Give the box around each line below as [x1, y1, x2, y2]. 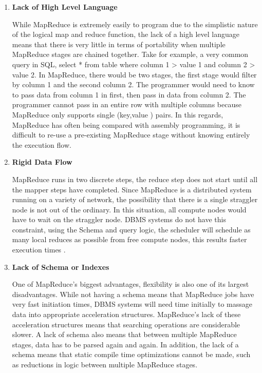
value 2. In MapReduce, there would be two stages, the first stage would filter [12, 69, 257, 80]
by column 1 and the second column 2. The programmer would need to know [12, 79, 255, 90]
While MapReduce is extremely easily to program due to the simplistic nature [12, 18, 258, 29]
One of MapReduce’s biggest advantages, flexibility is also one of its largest [12, 279, 249, 289]
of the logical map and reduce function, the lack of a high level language [12, 29, 240, 40]
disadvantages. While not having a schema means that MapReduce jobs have [12, 288, 254, 299]
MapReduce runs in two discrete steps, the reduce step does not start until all [12, 173, 258, 184]
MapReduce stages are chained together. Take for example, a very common [12, 49, 249, 60]
